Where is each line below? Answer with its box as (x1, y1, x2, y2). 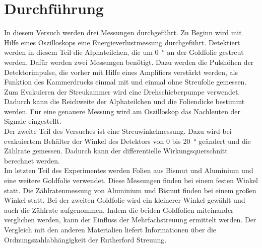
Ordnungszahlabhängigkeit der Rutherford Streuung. (4, 234, 167, 244)
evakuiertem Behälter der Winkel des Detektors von (4, 135, 164, 146)
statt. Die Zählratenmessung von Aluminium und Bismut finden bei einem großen (4, 185, 256, 195)
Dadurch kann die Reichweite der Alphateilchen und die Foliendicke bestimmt (4, 96, 245, 107)
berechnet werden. (4, 155, 60, 166)
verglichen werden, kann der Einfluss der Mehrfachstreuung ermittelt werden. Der (4, 214, 256, 225)
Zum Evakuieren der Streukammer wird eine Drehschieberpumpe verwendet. (4, 86, 240, 97)
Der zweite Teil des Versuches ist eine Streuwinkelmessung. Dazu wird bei (4, 126, 232, 136)
